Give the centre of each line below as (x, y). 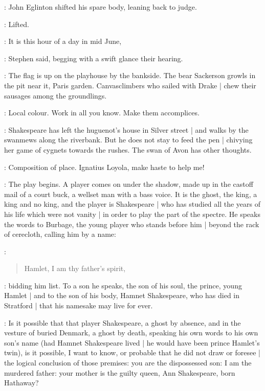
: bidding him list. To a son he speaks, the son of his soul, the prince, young (123, 285)
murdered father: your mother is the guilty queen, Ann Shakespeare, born (120, 372)
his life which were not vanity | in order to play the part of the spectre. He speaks (132, 214)
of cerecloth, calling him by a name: (60, 234)
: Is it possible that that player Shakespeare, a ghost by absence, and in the (123, 322)
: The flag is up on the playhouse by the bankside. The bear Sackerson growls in (130, 75)
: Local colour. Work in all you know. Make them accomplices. (102, 113)
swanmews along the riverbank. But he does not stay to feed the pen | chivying (128, 140)
